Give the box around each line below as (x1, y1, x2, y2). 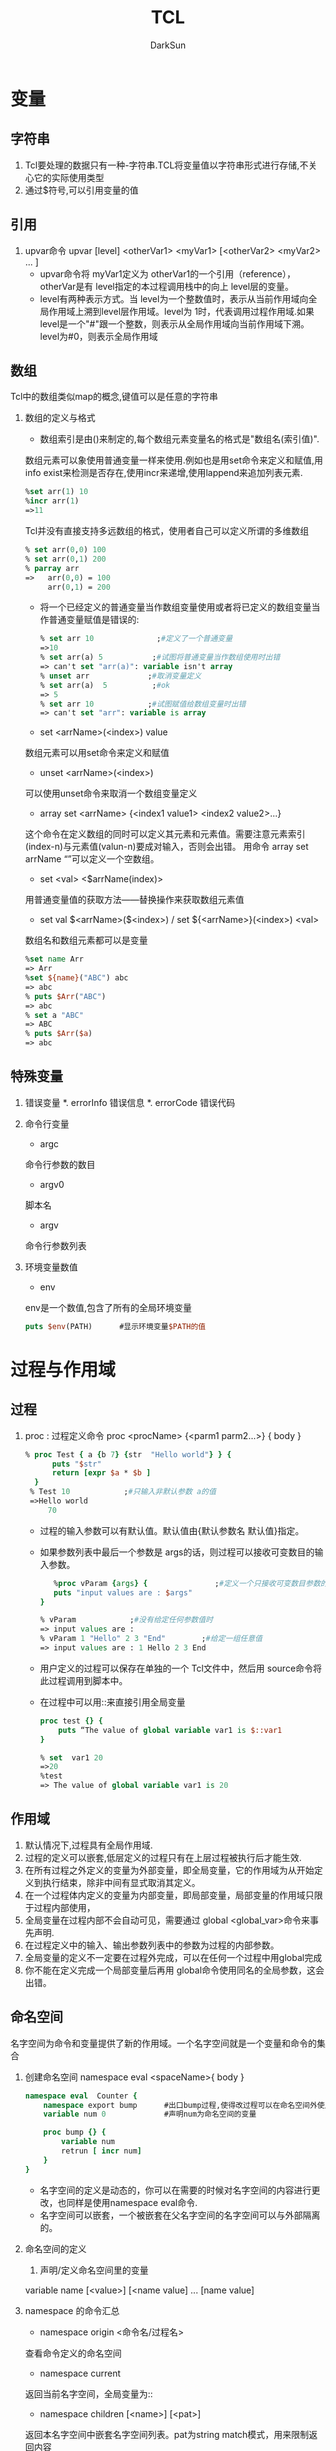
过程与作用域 (10, 1358, 117, 1381)
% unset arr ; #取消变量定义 (39, 671, 202, 681)
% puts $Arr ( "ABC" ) (24, 991, 107, 1001)
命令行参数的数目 (24, 1158, 96, 1170)
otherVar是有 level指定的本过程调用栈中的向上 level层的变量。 (39, 280, 295, 292)
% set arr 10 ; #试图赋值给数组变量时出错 (39, 699, 247, 709)
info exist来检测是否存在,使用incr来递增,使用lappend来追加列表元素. (24, 467, 303, 479)
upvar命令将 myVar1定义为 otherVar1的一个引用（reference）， (39, 267, 296, 280)
